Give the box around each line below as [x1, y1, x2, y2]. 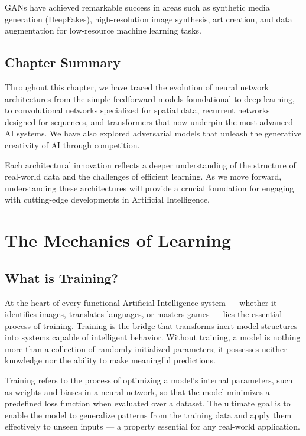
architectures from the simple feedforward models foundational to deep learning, [5, 92, 295, 105]
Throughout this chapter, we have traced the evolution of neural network [5, 80, 269, 93]
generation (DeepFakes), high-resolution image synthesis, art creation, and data [5, 12, 292, 25]
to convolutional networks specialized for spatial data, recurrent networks [5, 104, 270, 116]
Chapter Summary [5, 53, 121, 71]
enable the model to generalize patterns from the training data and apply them [5, 408, 292, 421]
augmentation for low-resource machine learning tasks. [5, 24, 201, 37]
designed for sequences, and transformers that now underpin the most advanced [5, 115, 293, 128]
